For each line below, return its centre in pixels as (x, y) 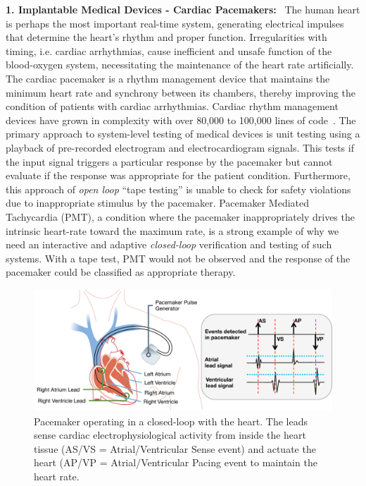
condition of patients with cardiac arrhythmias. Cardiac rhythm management (172, 106)
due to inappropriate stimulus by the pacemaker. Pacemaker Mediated (158, 203)
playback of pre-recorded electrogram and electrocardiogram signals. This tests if (180, 147)
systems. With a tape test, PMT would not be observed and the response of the (178, 258)
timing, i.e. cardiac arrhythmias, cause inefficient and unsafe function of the (169, 50)
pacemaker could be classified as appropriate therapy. (121, 272)
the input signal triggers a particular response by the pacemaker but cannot (169, 161)
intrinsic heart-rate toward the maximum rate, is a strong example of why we (172, 230)
